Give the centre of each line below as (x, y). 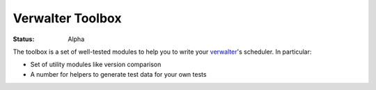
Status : (24, 39)
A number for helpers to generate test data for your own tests (118, 74)
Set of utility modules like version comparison (96, 65)
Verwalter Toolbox (67, 18)
